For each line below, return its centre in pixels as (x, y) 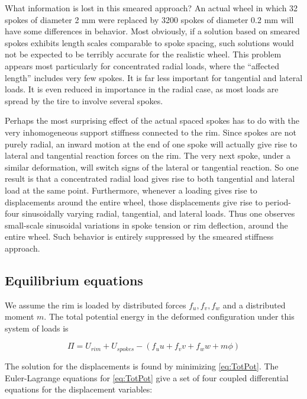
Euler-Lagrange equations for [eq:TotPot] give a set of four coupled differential (147, 377)
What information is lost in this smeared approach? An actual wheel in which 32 (151, 8)
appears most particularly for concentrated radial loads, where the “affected (142, 65)
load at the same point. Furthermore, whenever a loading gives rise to (131, 190)
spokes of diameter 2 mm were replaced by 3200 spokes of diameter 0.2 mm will (149, 19)
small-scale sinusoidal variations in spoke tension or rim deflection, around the (146, 225)
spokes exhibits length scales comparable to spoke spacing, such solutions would (149, 42)
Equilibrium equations (74, 280)
